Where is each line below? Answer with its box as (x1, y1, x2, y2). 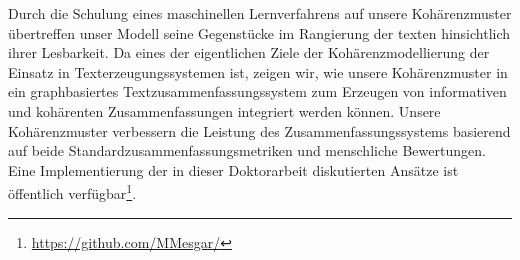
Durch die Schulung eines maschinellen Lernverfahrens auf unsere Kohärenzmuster (8, 3, 512, 23)
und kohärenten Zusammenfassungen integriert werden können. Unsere (8, 100, 441, 121)
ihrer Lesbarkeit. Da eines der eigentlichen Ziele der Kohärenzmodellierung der (8, 42, 490, 63)
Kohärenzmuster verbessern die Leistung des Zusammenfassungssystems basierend (8, 120, 511, 141)
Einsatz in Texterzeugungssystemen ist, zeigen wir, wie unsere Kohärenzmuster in (8, 61, 508, 82)
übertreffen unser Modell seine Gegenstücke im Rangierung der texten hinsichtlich (8, 22, 511, 43)
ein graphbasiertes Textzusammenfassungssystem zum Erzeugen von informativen (8, 81, 507, 102)
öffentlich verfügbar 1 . (8, 180, 137, 203)
